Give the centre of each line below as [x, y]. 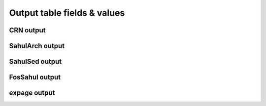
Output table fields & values [67, 13]
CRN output [27, 30]
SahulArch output [37, 46]
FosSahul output [35, 77]
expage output [32, 93]
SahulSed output [35, 62]
